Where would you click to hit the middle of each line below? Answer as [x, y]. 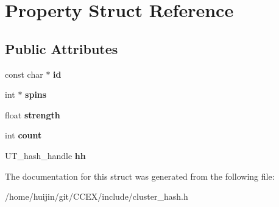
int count [23, 135]
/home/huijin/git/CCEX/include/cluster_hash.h [97, 196]
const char [24, 74]
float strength [33, 114]
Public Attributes [62, 48]
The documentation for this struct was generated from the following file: [140, 176]
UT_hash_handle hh [45, 155]
